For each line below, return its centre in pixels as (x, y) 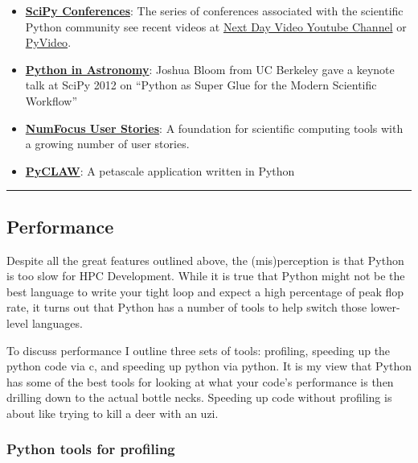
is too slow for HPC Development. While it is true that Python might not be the (206, 276)
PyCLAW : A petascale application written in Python (160, 170)
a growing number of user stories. (107, 144)
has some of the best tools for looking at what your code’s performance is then (200, 381)
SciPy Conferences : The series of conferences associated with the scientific (214, 10)
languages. (57, 322)
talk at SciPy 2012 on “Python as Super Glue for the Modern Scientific (201, 85)
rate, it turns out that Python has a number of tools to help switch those (187, 307)
